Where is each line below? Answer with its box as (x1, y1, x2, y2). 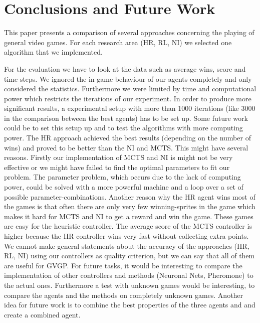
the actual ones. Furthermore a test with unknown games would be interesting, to (4, 279, 255, 290)
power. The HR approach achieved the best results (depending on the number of (4, 132, 251, 143)
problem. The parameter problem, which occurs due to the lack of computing (4, 172, 241, 182)
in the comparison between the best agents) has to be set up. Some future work (4, 112, 248, 123)
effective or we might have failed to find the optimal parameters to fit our (4, 161, 230, 172)
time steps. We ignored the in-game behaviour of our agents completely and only (4, 73, 252, 84)
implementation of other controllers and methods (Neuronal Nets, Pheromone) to (4, 270, 253, 280)
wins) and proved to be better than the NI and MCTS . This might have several (4, 142, 248, 152)
